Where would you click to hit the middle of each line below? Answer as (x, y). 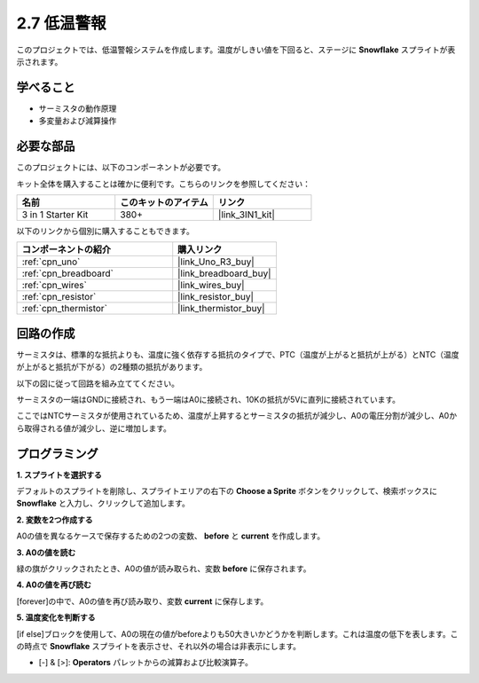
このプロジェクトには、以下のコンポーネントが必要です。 (121, 168)
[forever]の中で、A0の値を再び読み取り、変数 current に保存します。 (142, 601)
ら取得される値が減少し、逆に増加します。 (94, 428)
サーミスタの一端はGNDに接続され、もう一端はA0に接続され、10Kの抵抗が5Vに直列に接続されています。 (208, 400)
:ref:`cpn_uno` (51, 262)
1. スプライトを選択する (59, 475)
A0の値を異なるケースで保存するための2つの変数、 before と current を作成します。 (171, 536)
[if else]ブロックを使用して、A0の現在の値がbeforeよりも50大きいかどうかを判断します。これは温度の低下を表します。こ (237, 633)
